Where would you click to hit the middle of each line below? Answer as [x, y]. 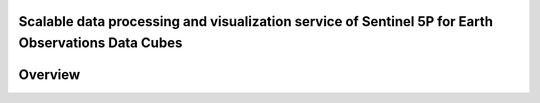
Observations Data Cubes [100, 43]
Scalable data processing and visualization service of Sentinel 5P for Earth [256, 21]
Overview [49, 75]
